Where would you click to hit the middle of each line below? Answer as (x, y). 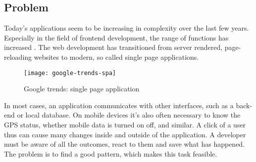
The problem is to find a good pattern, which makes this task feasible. (111, 153)
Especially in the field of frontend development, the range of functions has (116, 37)
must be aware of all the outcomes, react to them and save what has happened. (125, 144)
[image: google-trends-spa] (70, 73)
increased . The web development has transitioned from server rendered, (113, 47)
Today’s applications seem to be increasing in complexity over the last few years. (127, 28)
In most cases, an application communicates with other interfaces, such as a (119, 105)
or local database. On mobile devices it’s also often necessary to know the (129, 115)
